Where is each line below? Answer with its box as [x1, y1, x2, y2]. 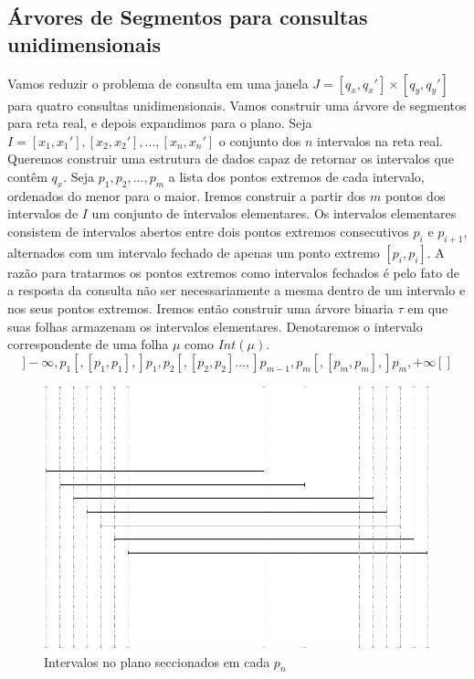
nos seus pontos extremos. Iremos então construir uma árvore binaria [7, 298, 394, 317]
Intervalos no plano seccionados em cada [44, 652, 270, 671]
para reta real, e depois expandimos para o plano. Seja [7, 113, 312, 133]
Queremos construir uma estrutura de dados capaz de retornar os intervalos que [7, 149, 454, 168]
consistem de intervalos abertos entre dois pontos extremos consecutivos [7, 221, 409, 240]
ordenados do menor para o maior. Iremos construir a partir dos [7, 186, 366, 205]
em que [407, 298, 448, 317]
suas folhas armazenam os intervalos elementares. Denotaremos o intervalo [7, 316, 423, 335]
